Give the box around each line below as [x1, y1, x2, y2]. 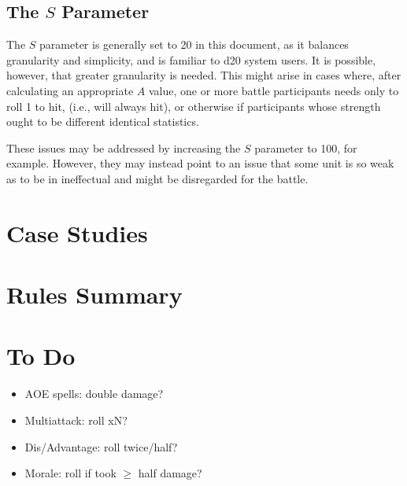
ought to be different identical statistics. [6, 113, 199, 130]
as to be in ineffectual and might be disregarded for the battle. [6, 170, 309, 186]
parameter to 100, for [254, 139, 357, 156]
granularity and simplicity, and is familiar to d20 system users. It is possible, [6, 51, 376, 68]
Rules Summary [6, 278, 183, 311]
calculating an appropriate [6, 82, 134, 98]
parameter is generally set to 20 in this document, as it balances [39, 36, 349, 53]
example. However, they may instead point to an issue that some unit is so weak [6, 155, 394, 171]
